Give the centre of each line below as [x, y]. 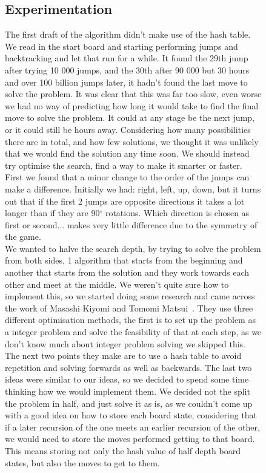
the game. [23, 237]
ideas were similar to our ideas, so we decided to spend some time [127, 379]
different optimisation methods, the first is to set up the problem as [130, 320]
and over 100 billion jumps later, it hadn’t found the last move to [126, 82]
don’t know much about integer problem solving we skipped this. [125, 343]
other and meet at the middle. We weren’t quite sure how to [117, 284]
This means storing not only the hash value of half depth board [123, 450]
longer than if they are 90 [52, 213]
